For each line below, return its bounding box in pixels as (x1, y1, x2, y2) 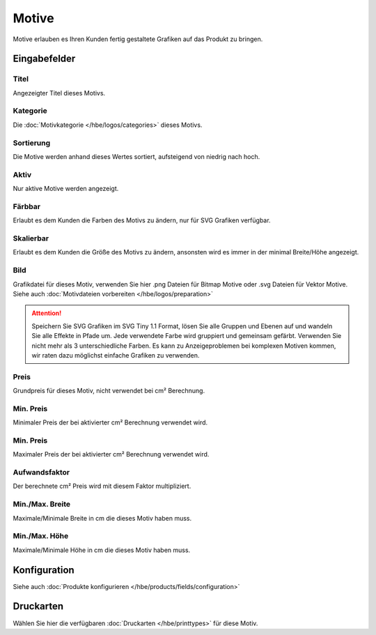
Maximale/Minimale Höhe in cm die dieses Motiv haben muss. (13, 546, 191, 554)
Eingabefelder (13, 53, 76, 65)
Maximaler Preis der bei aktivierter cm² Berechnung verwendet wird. (13, 450, 210, 459)
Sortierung (13, 138, 51, 148)
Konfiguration (13, 564, 75, 576)
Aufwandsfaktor (13, 468, 70, 477)
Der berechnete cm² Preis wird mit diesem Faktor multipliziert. (13, 482, 191, 491)
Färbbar (13, 201, 41, 211)
